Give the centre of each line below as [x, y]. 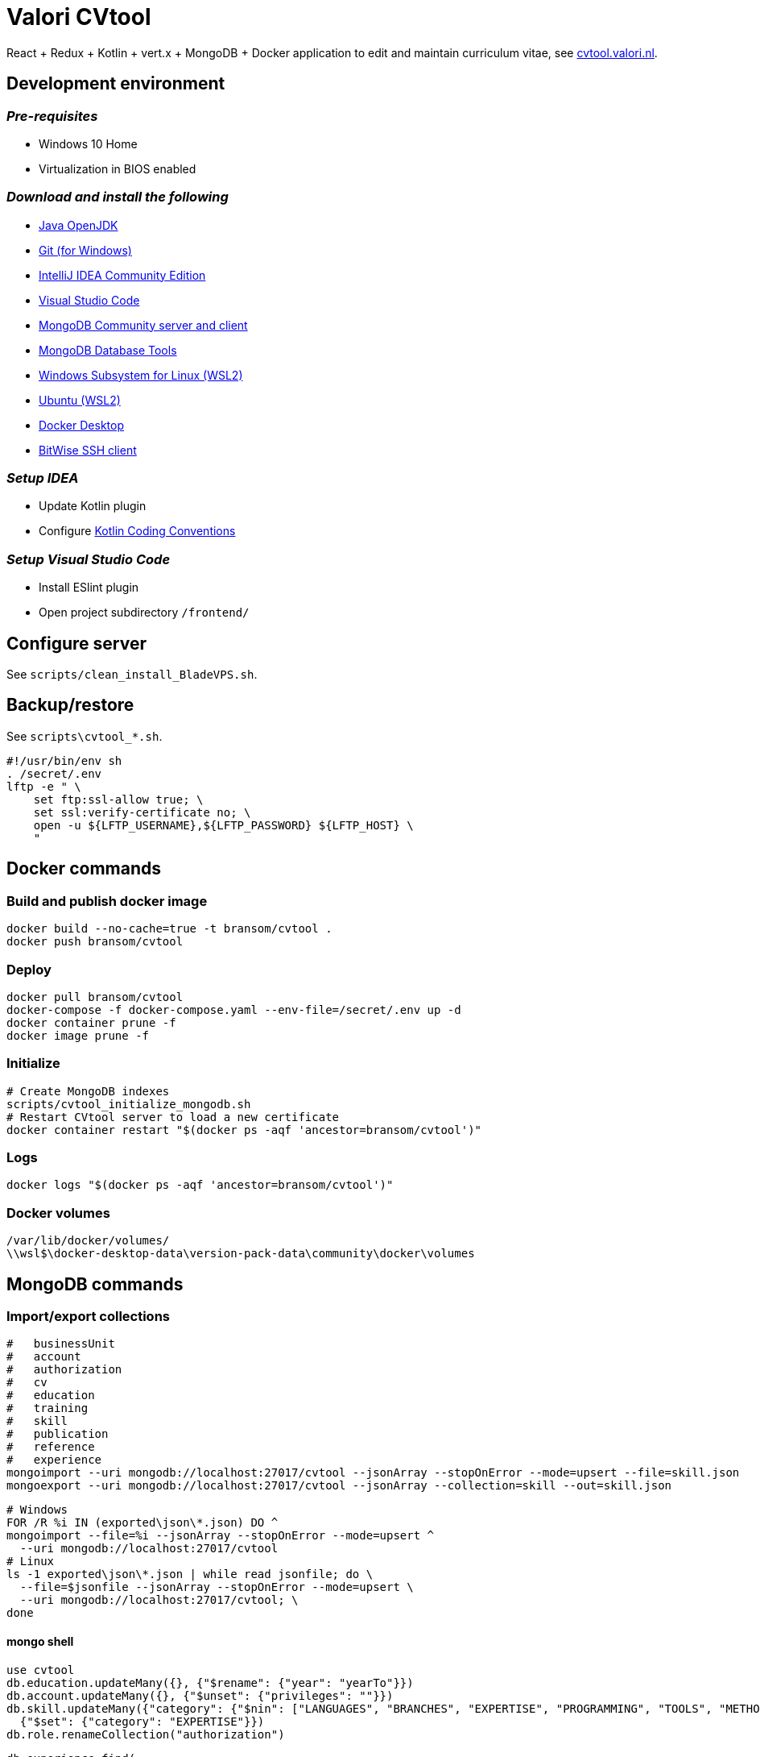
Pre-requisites [52, 116]
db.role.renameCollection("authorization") [146, 1734]
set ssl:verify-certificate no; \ [142, 812]
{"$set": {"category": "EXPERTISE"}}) [142, 1721]
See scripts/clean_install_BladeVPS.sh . [132, 675]
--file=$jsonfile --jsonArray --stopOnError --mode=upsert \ [217, 1587]
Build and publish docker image [107, 901]
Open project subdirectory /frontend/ [144, 613]
